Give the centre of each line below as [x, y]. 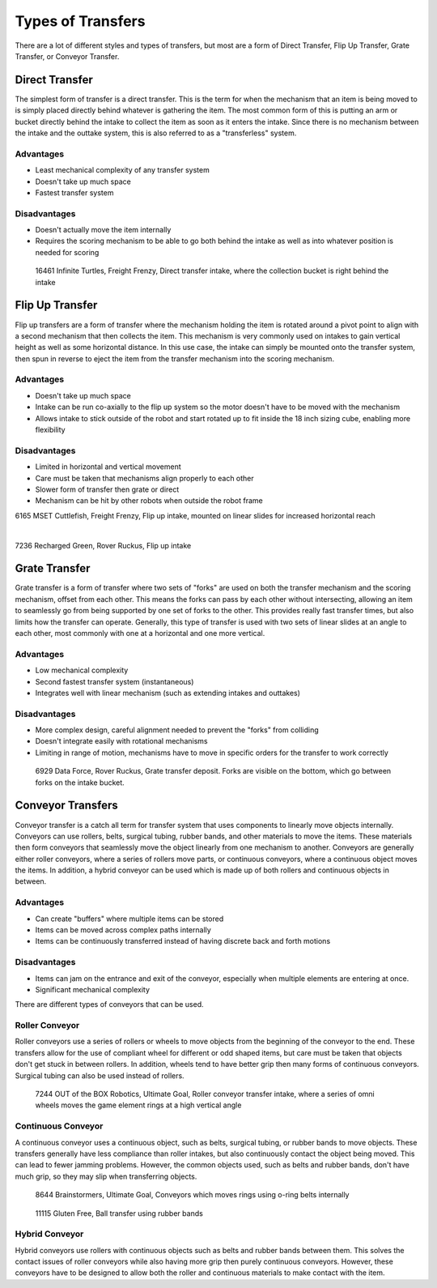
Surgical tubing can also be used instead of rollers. [100, 1075]
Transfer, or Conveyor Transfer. [67, 56]
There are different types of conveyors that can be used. [109, 1004]
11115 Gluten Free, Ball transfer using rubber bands [119, 1213]
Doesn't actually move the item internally [103, 230]
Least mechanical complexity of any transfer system [122, 170]
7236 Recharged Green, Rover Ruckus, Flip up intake [103, 545]
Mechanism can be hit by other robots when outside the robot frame [149, 501]
